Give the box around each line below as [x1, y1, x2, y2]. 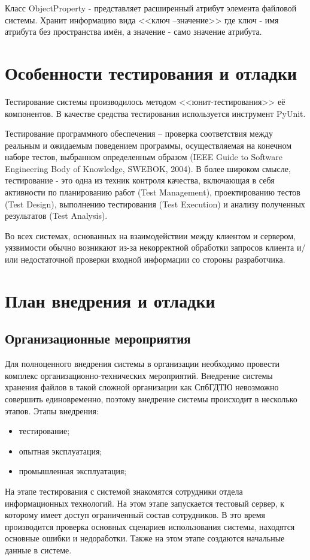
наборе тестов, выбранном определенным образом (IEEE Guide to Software [5, 150, 283, 163]
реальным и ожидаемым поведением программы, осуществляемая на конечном [5, 139, 292, 151]
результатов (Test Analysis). [5, 209, 108, 222]
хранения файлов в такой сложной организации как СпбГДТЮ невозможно [5, 381, 279, 393]
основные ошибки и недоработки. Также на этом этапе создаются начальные [5, 532, 285, 544]
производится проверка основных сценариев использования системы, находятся [5, 520, 295, 532]
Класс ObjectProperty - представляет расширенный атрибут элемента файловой [5, 2, 297, 14]
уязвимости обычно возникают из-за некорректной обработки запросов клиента [5, 241, 294, 254]
